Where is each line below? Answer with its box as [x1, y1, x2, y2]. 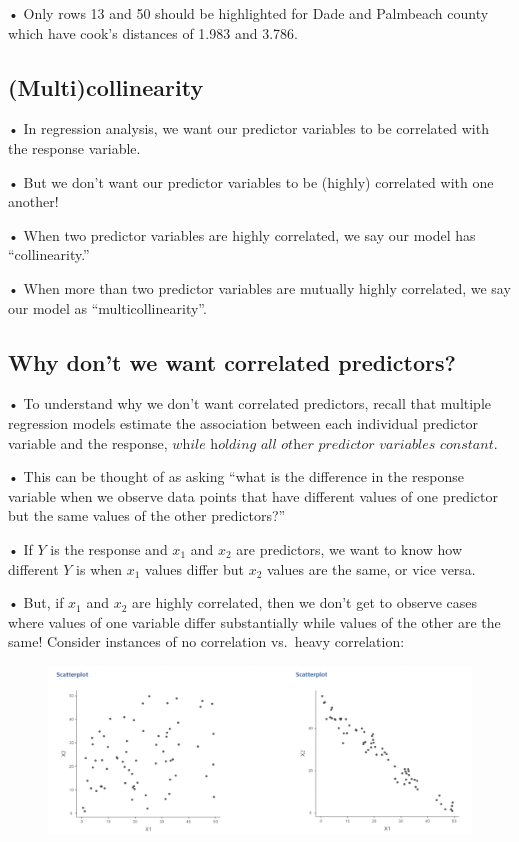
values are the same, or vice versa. [267, 558, 476, 579]
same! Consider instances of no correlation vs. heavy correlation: [8, 631, 405, 652]
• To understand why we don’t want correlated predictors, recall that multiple [8, 393, 492, 414]
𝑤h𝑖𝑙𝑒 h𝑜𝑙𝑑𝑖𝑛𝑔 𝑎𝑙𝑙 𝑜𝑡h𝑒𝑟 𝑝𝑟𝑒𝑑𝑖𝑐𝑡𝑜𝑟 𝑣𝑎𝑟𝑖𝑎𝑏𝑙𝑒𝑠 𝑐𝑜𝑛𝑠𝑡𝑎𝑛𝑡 [172, 437, 494, 452]
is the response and [50, 538, 168, 559]
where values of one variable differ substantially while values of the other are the [8, 611, 501, 632]
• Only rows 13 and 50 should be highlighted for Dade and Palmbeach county [8, 3, 489, 23]
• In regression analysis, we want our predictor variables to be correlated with [8, 118, 489, 139]
